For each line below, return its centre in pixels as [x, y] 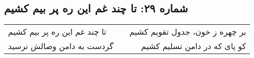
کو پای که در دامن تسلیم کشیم [194, 46]
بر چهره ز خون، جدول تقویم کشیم [188, 32]
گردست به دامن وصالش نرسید [61, 46]
